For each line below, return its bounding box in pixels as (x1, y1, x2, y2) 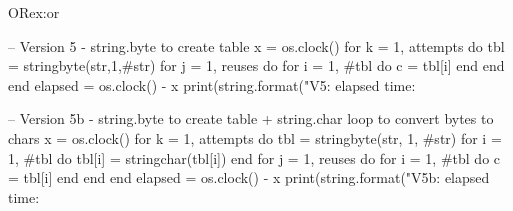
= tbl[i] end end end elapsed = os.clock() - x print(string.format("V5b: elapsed (8, 167, 490, 188)
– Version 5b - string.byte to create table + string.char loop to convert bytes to (8, 108, 494, 129)
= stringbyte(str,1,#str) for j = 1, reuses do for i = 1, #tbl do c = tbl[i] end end (8, 55, 505, 76)
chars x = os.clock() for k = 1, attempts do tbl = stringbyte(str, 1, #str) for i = (8, 127, 502, 148)
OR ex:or (8, 2, 60, 22)
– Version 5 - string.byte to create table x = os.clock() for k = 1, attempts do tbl (8, 35, 505, 56)
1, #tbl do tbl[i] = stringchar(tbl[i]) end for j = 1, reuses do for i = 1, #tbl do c (8, 147, 501, 168)
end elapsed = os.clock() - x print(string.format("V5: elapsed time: (8, 74, 416, 95)
